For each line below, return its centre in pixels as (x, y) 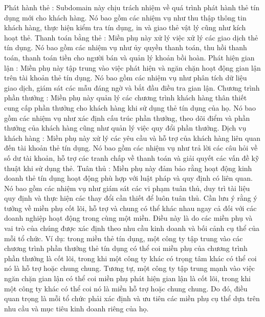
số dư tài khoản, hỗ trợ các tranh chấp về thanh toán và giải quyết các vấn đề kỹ (132, 157)
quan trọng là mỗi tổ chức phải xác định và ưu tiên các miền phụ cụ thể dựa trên (132, 298)
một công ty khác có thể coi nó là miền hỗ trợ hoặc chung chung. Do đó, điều (126, 288)
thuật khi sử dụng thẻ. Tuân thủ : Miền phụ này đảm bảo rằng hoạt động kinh (128, 168)
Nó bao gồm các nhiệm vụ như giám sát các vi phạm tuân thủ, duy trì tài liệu (127, 188)
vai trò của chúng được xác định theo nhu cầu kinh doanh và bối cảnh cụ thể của (132, 228)
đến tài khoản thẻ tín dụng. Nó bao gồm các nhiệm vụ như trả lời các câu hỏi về (131, 148)
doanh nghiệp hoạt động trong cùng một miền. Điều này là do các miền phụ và (128, 218)
